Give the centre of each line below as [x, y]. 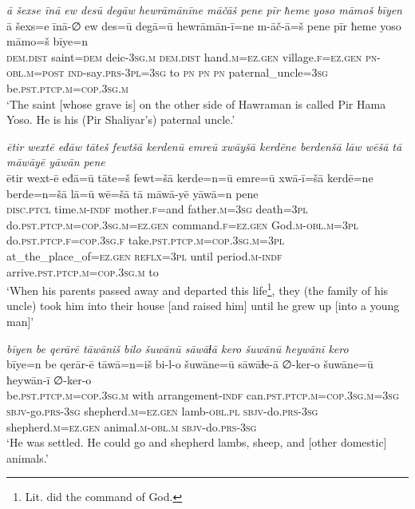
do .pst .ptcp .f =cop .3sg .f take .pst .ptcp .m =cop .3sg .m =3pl [145, 240]
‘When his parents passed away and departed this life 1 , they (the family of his [198, 289]
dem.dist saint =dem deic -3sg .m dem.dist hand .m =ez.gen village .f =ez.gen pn [192, 56]
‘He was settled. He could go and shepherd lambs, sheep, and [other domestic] [197, 442]
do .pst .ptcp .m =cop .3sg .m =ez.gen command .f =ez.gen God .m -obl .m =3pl [183, 224]
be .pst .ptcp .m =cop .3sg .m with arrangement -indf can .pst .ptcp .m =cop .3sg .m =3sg [203, 395]
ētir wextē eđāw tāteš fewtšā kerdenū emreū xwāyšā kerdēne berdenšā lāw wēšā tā [204, 146]
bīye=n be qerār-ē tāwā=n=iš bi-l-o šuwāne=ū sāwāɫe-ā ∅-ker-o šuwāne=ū [190, 364]
